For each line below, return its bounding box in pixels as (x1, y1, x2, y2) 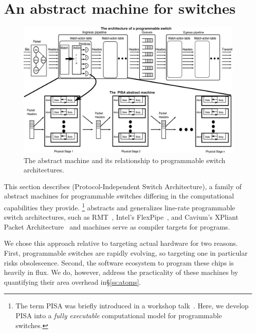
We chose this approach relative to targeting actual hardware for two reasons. (4, 238, 238, 248)
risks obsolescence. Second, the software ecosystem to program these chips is (4, 257, 234, 267)
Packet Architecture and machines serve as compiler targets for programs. (4, 221, 230, 232)
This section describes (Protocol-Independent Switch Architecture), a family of (4, 181, 242, 191)
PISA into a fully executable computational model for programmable (15, 310, 222, 320)
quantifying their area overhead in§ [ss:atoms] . (4, 276, 141, 287)
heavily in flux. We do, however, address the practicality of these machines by (4, 267, 238, 277)
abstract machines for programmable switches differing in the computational (4, 191, 234, 201)
